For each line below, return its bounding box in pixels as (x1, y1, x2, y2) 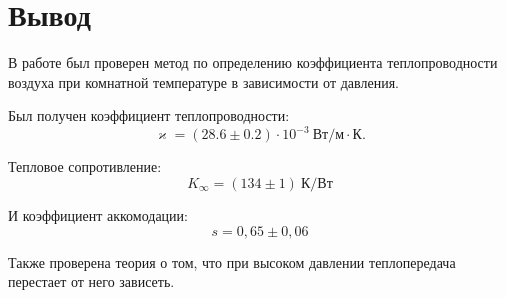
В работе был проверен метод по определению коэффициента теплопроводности (8, 52, 498, 73)
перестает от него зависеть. (8, 271, 175, 292)
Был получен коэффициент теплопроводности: (8, 105, 290, 126)
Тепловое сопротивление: (8, 156, 162, 177)
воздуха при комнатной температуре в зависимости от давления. (8, 71, 399, 92)
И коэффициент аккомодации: (8, 205, 188, 225)
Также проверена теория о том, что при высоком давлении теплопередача (8, 251, 456, 272)
